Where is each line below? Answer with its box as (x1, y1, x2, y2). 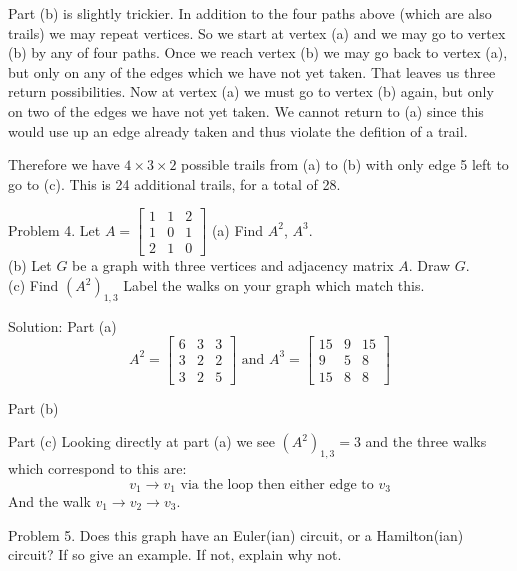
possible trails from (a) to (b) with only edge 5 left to (181, 154, 509, 175)
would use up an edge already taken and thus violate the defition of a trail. (8, 120, 468, 141)
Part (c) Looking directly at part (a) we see (8, 431, 275, 452)
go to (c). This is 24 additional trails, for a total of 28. (8, 173, 341, 194)
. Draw (408, 255, 451, 276)
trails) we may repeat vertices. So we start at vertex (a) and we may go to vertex (8, 22, 506, 43)
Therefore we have (8, 154, 120, 175)
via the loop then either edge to (180, 477, 374, 492)
